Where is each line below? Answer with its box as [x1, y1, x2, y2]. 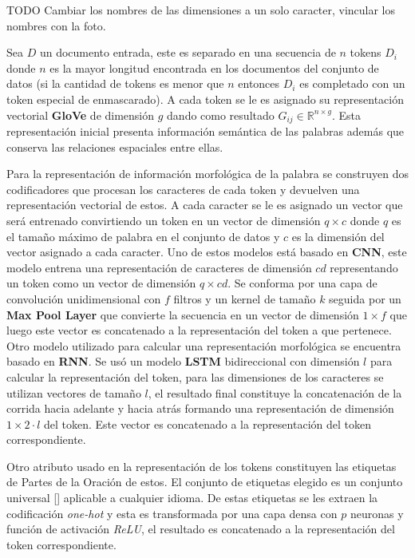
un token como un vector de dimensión [6, 275, 196, 291]
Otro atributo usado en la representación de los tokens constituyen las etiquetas [6, 457, 397, 474]
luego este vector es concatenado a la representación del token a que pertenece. [6, 322, 392, 338]
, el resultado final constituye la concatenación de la [148, 384, 402, 401]
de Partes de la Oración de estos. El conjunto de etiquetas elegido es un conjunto [6, 473, 403, 490]
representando [330, 259, 398, 275]
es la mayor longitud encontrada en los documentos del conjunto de [49, 59, 379, 76]
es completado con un [299, 75, 405, 92]
